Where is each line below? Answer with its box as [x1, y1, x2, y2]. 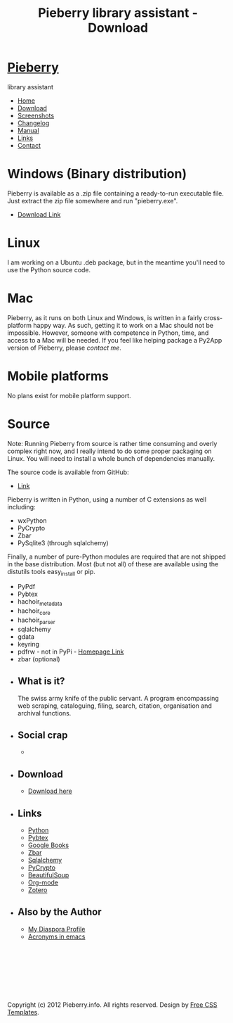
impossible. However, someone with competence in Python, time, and [7, 329, 209, 337]
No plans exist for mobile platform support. [7, 391, 131, 400]
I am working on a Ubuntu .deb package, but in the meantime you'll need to [7, 258, 225, 267]
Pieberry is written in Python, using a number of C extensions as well [7, 495, 207, 504]
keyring [17, 640, 40, 648]
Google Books [27, 841, 69, 849]
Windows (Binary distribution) [7, 166, 187, 182]
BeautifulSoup [27, 871, 69, 879]
